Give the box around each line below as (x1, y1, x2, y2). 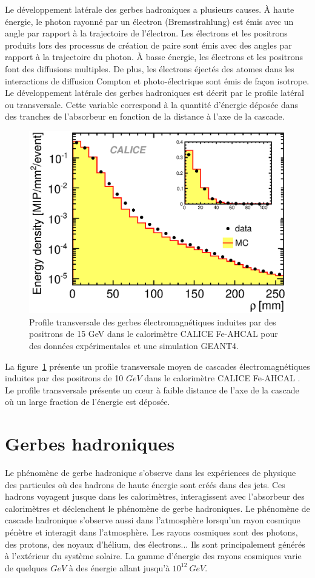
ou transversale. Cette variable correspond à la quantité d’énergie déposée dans (5, 98, 298, 110)
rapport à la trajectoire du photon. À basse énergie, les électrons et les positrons (5, 50, 303, 63)
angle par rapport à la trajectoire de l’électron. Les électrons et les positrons (5, 27, 288, 39)
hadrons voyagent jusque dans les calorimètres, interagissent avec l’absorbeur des (5, 490, 305, 503)
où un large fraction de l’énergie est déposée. (5, 395, 170, 408)
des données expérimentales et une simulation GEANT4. (29, 339, 239, 352)
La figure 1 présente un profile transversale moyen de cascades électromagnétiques (5, 359, 310, 372)
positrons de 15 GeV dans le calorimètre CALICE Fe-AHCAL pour (29, 327, 278, 340)
